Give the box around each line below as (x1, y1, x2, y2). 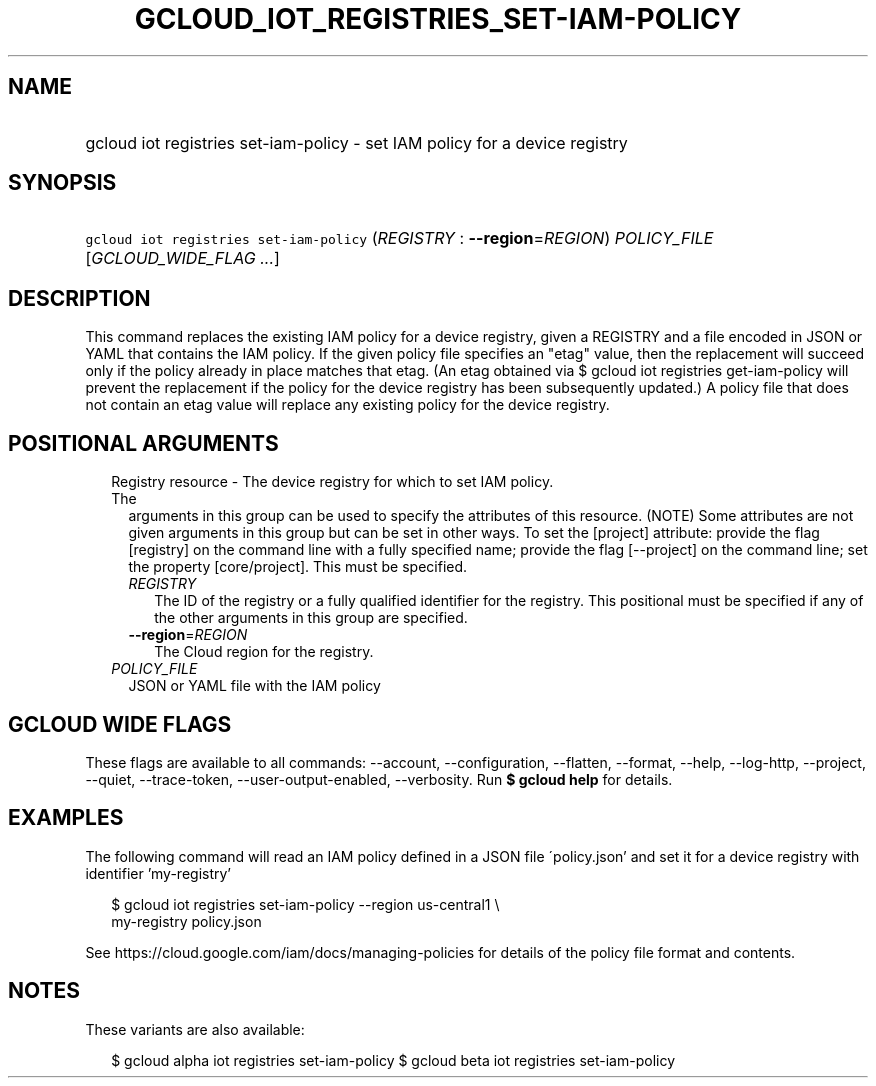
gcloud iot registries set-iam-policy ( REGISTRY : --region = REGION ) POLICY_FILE (85, 228, 714, 249)
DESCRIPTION (8, 285, 151, 311)
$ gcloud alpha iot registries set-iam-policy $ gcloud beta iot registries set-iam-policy (111, 1051, 676, 1069)
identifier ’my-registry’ (85, 864, 232, 882)
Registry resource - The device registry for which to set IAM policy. (111, 473, 554, 491)
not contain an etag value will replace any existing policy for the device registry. (85, 396, 610, 414)
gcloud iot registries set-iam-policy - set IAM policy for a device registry (85, 132, 628, 153)
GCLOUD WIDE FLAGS (8, 711, 232, 737)
